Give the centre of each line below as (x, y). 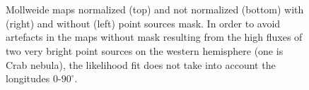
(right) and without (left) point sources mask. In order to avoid (143, 23)
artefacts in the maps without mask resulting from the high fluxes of (154, 37)
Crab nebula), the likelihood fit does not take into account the (141, 64)
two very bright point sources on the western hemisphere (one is (145, 50)
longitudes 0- (34, 78)
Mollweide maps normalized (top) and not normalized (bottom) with (155, 9)
